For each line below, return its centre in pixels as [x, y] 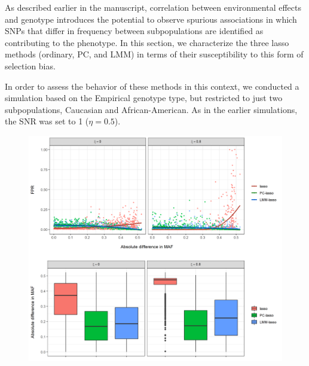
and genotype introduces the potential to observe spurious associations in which [151, 19]
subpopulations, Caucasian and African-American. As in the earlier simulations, [151, 109]
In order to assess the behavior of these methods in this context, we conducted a [152, 86]
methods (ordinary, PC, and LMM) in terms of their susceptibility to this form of [154, 54]
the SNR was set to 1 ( [47, 121]
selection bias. [30, 65]
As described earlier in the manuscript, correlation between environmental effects [153, 7]
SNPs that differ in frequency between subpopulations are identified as [134, 31]
